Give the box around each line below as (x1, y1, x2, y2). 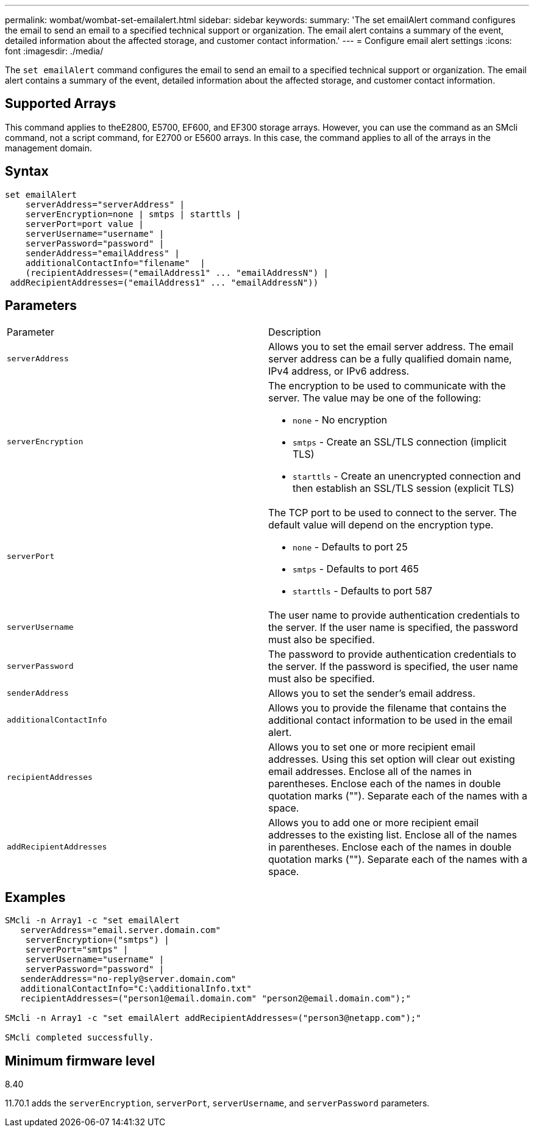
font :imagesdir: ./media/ (5, 46, 104, 56)
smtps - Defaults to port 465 (293, 562, 419, 575)
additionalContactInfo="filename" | (25, 258, 205, 268)
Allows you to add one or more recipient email (268, 816, 479, 829)
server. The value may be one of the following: (268, 391, 482, 404)
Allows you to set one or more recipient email (268, 740, 475, 753)
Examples (5, 889, 66, 905)
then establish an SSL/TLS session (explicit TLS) (293, 481, 514, 494)
